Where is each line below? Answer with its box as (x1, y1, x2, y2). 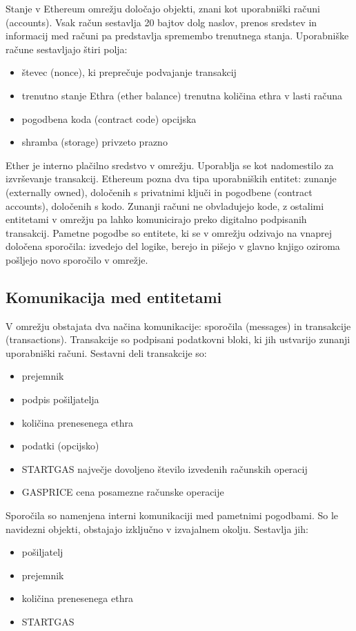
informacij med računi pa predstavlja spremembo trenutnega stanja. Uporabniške (6, 28, 349, 43)
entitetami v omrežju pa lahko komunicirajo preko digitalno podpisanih (6, 212, 307, 226)
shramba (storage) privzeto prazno (21, 135, 168, 149)
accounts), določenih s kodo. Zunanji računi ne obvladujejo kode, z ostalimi (6, 198, 324, 213)
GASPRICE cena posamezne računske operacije (21, 485, 224, 499)
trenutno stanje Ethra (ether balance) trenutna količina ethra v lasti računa (21, 88, 342, 102)
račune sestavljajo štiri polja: (6, 41, 128, 56)
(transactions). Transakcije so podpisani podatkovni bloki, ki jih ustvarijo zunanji (6, 332, 350, 347)
